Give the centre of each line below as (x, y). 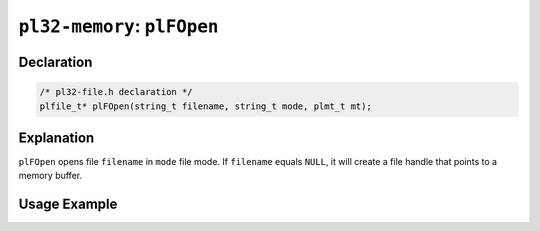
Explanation (56, 137)
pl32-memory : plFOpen (118, 26)
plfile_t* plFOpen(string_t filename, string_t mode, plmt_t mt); (205, 106)
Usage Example (68, 204)
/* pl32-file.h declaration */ (116, 92)
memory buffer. (50, 176)
